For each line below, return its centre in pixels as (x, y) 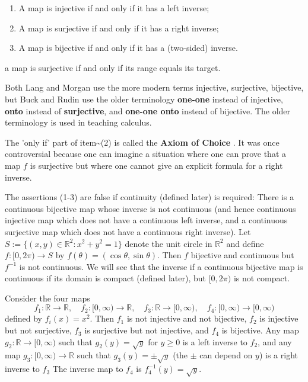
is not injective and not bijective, (187, 318)
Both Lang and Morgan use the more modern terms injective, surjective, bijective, (154, 87)
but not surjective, (38, 330)
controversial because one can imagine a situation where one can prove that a (146, 154)
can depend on (226, 355)
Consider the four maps (47, 298)
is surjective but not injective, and (147, 330)
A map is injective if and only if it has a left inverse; (114, 8)
